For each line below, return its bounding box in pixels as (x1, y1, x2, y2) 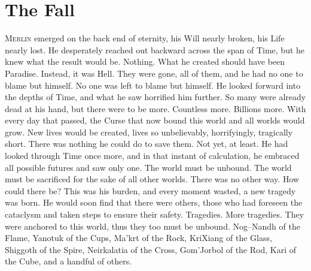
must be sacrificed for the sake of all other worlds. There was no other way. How (5, 173, 300, 185)
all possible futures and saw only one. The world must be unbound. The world (5, 161, 292, 173)
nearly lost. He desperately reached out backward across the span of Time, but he (5, 43, 305, 56)
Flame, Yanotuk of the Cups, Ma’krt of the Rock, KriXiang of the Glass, (5, 231, 272, 244)
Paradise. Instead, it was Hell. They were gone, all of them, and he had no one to (5, 67, 303, 79)
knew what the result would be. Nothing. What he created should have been (5, 55, 285, 68)
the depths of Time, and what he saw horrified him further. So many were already (5, 91, 306, 103)
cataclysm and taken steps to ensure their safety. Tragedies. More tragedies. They (5, 208, 304, 221)
